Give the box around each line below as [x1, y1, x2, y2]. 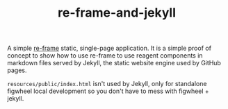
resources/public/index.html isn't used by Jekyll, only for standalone [7, 80, 207, 88]
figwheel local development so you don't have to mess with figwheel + [7, 87, 210, 95]
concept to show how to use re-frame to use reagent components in [7, 51, 203, 60]
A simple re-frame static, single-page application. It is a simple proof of [7, 44, 212, 53]
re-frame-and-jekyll [58, 5, 176, 21]
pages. [7, 66, 27, 74]
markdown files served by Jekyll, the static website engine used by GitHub [7, 59, 221, 67]
